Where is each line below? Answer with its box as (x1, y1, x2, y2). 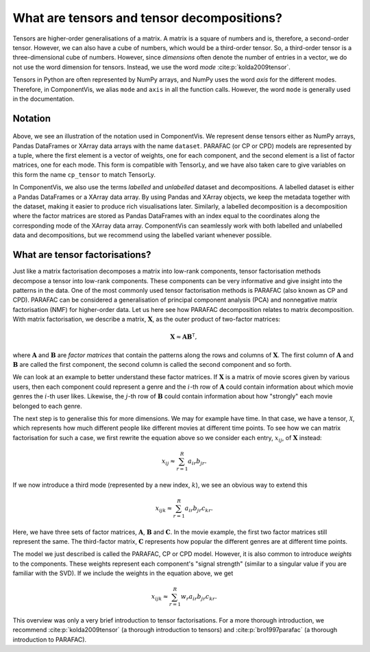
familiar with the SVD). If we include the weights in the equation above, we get (12, 569, 234, 577)
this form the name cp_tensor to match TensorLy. (12, 170, 156, 178)
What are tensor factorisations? (12, 249, 151, 261)
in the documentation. (12, 95, 75, 103)
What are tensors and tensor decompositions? (12, 10, 282, 25)
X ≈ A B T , (170, 332, 197, 341)
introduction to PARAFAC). (12, 635, 87, 644)
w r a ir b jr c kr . (180, 593, 217, 603)
